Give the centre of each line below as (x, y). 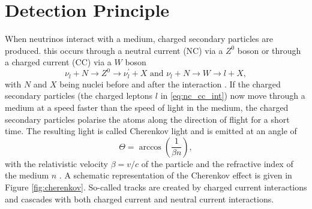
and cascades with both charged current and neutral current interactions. (139, 199)
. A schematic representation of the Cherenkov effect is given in (175, 175)
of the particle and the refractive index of (217, 163)
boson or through (269, 50)
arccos (150, 147)
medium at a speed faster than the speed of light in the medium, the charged (147, 107)
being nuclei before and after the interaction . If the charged (170, 84)
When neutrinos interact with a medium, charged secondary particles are (139, 39)
